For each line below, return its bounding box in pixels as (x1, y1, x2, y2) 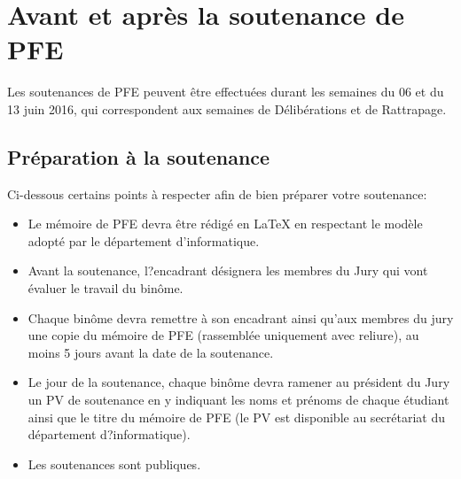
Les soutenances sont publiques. (27, 454, 201, 473)
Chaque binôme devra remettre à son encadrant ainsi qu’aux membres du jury (27, 308, 454, 327)
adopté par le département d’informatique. (27, 231, 260, 250)
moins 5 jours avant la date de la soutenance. (27, 343, 274, 361)
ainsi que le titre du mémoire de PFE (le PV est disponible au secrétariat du (27, 407, 446, 426)
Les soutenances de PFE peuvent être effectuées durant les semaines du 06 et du (7, 82, 444, 101)
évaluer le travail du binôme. (27, 279, 184, 297)
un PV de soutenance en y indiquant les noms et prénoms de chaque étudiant (27, 390, 449, 409)
